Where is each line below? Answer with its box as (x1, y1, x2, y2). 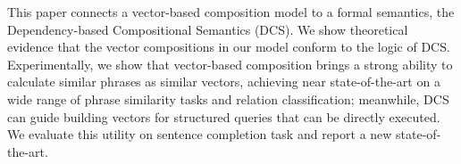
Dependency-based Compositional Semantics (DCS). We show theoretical (7, 20, 408, 38)
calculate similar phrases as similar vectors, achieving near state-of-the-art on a (7, 72, 440, 91)
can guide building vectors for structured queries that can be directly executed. (7, 107, 440, 126)
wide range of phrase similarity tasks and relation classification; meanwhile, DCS (7, 89, 449, 108)
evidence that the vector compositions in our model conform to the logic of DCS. (7, 37, 450, 56)
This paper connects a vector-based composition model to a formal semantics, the (7, 3, 455, 20)
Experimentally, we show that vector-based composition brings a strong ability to (7, 54, 453, 73)
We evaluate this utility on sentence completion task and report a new (7, 125, 392, 143)
